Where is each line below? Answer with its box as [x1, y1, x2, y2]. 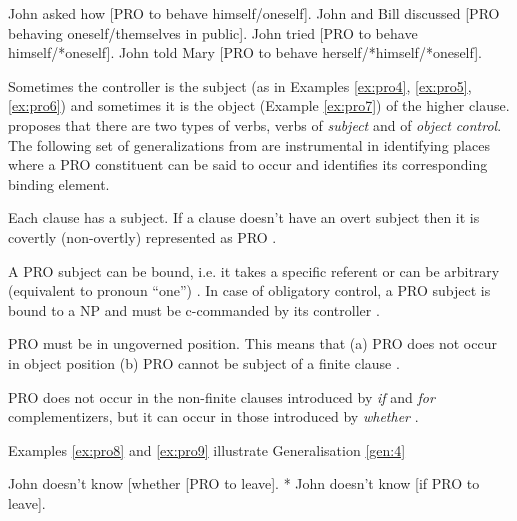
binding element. [8, 173, 110, 194]
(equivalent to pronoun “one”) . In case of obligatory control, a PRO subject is [8, 280, 491, 301]
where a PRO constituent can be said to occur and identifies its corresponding [8, 154, 488, 175]
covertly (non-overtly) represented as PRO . [8, 226, 277, 247]
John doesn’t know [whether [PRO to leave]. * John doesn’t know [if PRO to [8, 473, 480, 494]
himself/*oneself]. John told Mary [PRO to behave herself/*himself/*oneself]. [8, 42, 482, 63]
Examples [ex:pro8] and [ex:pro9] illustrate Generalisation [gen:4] [8, 439, 406, 460]
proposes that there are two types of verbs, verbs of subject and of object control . [8, 114, 502, 135]
